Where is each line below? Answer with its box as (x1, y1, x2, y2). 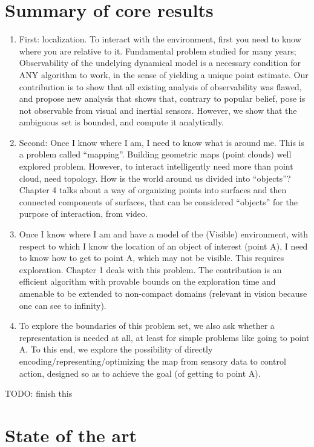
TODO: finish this (5, 387, 73, 400)
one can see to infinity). (19, 299, 106, 311)
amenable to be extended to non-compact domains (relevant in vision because (19, 287, 307, 299)
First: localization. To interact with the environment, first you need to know (19, 33, 301, 45)
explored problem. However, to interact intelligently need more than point (19, 160, 293, 173)
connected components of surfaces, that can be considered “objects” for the (19, 195, 298, 208)
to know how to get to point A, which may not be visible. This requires (19, 251, 284, 264)
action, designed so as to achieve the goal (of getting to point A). (19, 366, 261, 379)
